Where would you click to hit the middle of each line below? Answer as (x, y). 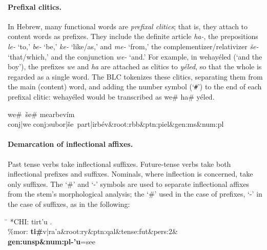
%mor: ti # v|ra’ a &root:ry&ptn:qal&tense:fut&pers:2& (93, 231)
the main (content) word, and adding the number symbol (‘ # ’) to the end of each (135, 86)
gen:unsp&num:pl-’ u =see (52, 241)
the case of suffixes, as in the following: (69, 204)
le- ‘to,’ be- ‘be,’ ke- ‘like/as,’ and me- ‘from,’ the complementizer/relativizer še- (133, 46)
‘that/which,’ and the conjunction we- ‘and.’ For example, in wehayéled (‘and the (135, 56)
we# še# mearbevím (41, 114)
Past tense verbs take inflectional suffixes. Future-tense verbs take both (119, 164)
